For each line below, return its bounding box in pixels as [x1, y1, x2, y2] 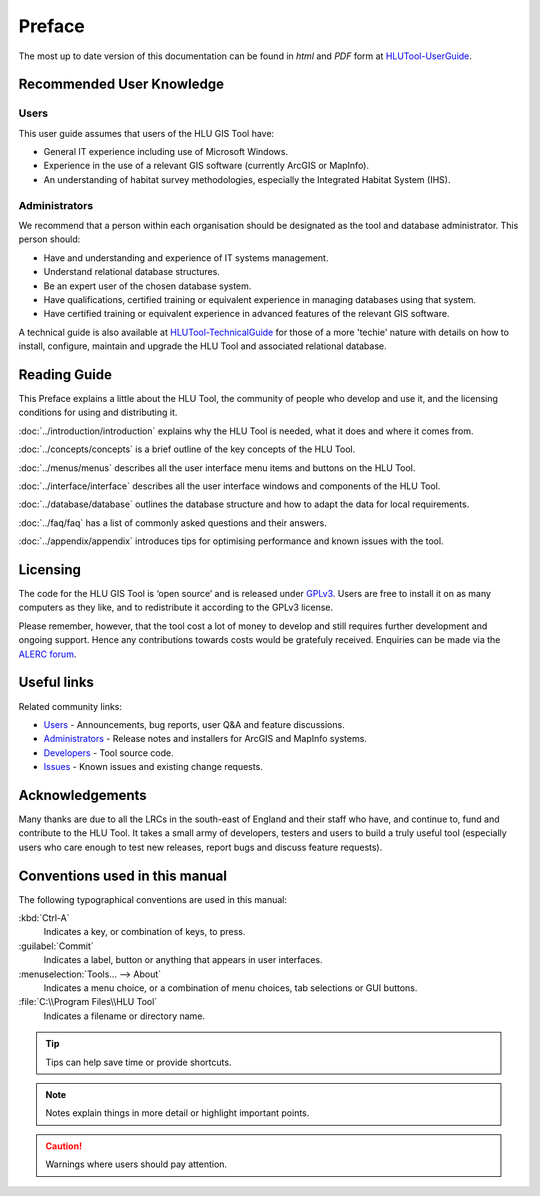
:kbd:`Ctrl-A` [18, 912, 70, 924]
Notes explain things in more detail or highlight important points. [45, 1107, 310, 1119]
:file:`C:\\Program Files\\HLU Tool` [18, 996, 158, 1008]
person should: [18, 233, 81, 245]
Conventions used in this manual [18, 867, 227, 884]
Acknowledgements [18, 786, 147, 804]
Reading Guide [18, 366, 112, 383]
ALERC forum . [18, 648, 77, 660]
